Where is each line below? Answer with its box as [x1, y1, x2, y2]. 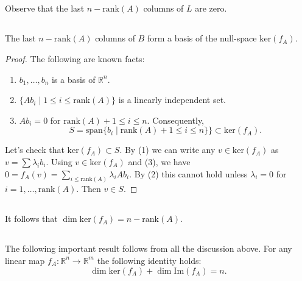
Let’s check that [5, 143, 65, 156]
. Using [46, 155, 72, 168]
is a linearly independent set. [118, 93, 226, 106]
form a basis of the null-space [147, 32, 257, 44]
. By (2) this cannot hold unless [129, 167, 248, 180]
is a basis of [52, 73, 96, 85]
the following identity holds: [97, 254, 202, 266]
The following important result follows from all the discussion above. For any [5, 242, 292, 255]
